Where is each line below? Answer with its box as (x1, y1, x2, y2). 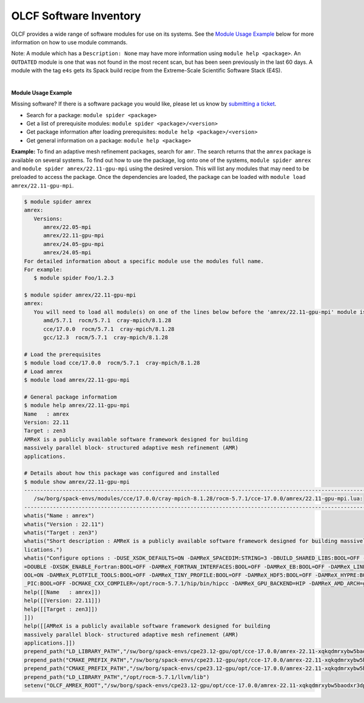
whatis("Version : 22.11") (24, 520, 104, 528)
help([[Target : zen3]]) (24, 605, 98, 613)
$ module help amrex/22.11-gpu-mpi (24, 402, 130, 409)
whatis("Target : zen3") (24, 530, 98, 536)
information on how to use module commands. (11, 38, 128, 45)
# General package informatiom (24, 393, 118, 400)
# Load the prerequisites (24, 351, 101, 358)
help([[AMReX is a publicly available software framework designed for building (24, 622, 271, 630)
